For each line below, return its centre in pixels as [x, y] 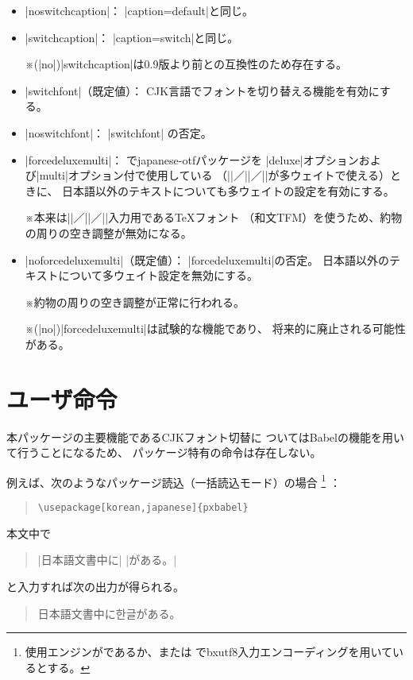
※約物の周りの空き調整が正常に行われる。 [135, 301]
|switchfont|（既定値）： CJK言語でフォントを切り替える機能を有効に [202, 90]
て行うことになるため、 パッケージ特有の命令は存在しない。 [164, 452]
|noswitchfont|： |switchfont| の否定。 [118, 132]
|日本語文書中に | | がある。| [107, 560]
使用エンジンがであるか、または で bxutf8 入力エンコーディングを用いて [208, 652]
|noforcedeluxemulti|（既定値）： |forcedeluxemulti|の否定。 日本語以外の [207, 259]
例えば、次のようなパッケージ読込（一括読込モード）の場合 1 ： [174, 481]
